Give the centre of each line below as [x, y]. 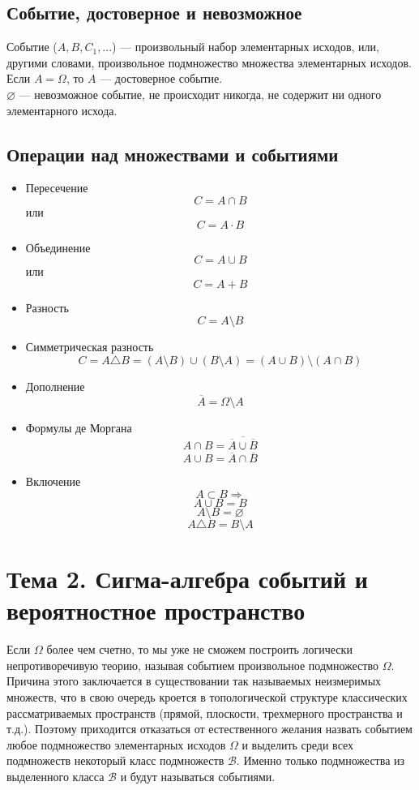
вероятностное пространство [156, 610]
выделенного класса [56, 776]
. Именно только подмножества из [321, 760]
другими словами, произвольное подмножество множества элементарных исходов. [209, 62]
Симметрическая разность [90, 347]
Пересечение [57, 188]
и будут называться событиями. [198, 776]
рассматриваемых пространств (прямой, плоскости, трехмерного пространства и [205, 713]
